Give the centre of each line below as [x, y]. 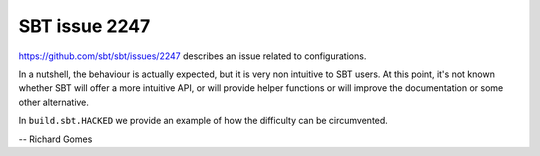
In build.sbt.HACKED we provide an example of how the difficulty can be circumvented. [203, 121]
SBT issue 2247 [84, 26]
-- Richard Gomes [55, 139]
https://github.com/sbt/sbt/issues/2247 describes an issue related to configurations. [192, 56]
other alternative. [54, 102]
